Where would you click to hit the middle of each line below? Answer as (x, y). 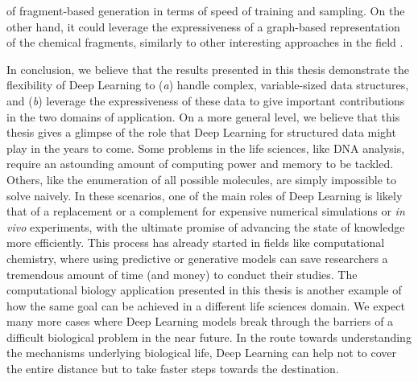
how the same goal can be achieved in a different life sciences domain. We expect (206, 305)
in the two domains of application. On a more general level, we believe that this (203, 116)
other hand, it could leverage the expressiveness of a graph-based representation (203, 26)
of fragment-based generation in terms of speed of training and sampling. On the (206, 10)
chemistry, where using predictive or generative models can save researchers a (197, 258)
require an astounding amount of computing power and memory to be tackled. (200, 164)
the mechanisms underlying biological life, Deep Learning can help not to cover (202, 353)
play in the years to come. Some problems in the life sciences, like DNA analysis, (206, 148)
